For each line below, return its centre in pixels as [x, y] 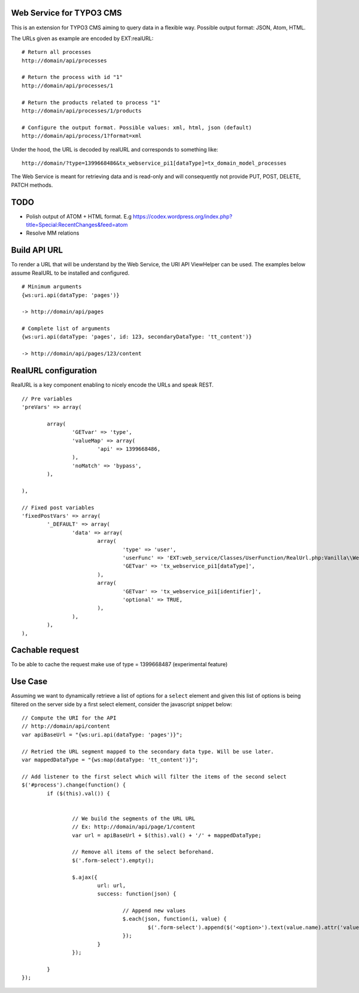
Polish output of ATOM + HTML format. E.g [79, 216]
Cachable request [45, 650]
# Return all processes [57, 52]
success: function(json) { [137, 894]
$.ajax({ [85, 877]
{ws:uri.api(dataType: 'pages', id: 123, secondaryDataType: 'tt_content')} [137, 337]
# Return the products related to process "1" [91, 102]
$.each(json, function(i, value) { [174, 919]
